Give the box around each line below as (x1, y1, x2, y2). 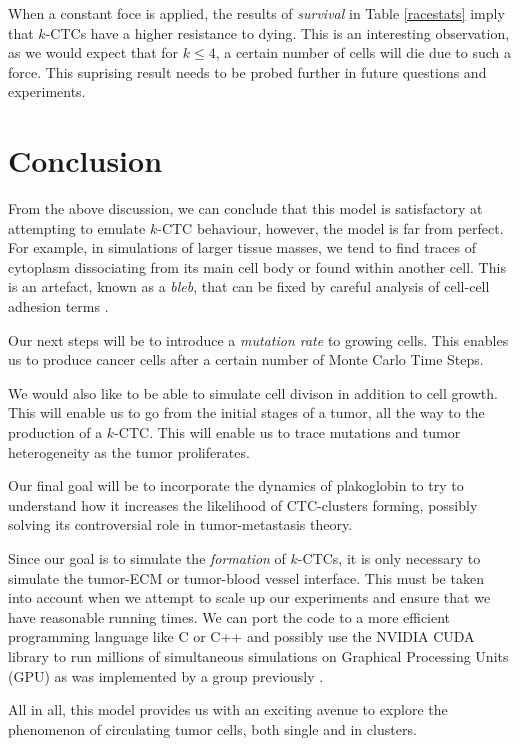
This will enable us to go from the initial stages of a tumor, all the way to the (8, 402, 485, 423)
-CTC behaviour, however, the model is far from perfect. (157, 217, 504, 238)
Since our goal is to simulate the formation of (8, 548, 286, 568)
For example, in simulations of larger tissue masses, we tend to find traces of (8, 237, 476, 258)
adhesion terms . (8, 296, 109, 317)
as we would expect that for (8, 42, 179, 63)
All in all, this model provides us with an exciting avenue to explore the (8, 699, 448, 720)
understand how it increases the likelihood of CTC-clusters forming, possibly (8, 494, 478, 515)
